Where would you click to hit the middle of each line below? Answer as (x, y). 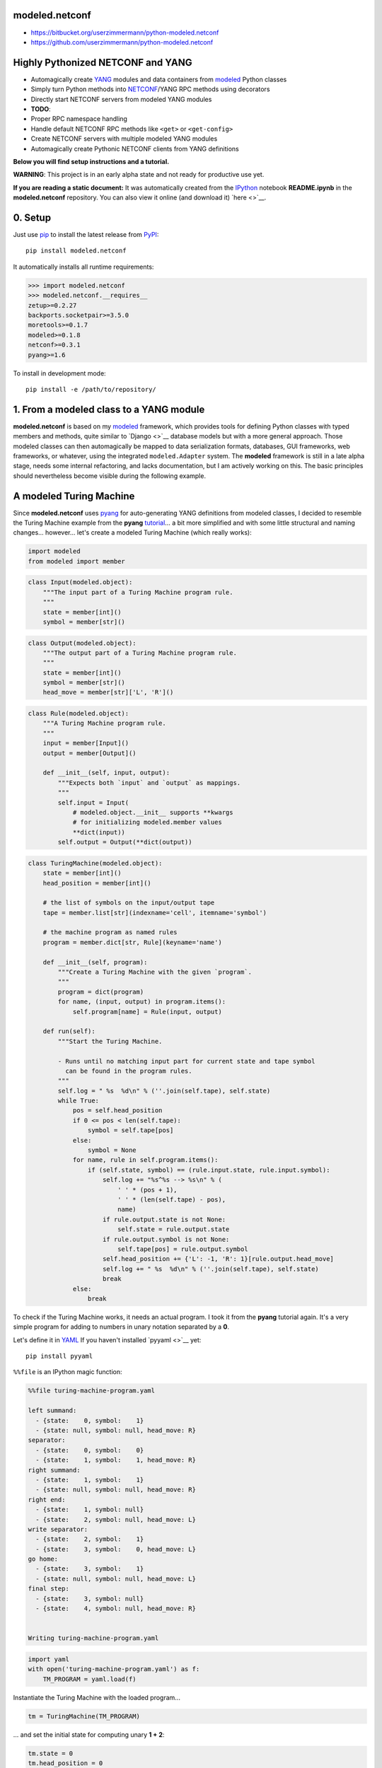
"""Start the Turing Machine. (110, 1041)
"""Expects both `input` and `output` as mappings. (149, 783)
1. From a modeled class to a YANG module (109, 409)
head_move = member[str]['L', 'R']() (108, 692)
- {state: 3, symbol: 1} (90, 1569)
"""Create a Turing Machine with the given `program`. (155, 972)
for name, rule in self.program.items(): (145, 1160)
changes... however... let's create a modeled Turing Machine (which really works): (132, 533)
